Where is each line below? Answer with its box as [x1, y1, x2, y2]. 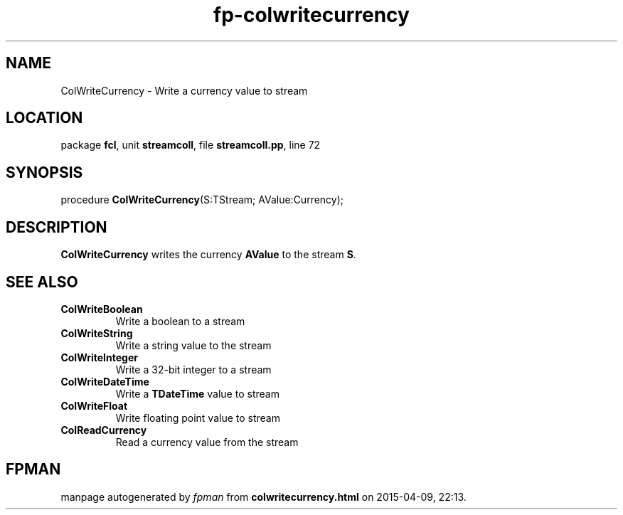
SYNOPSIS [6, 163, 83, 181]
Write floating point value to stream [115, 411, 280, 424]
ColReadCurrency [60, 423, 147, 436]
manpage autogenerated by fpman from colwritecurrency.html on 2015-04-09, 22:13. [60, 490, 467, 503]
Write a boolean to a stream [115, 314, 245, 327]
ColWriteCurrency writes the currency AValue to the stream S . [60, 248, 356, 261]
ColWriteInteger [60, 351, 138, 363]
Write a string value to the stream [115, 339, 272, 351]
